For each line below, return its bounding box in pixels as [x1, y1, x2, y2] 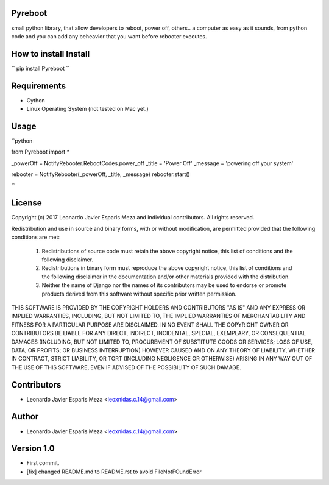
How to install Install [11, 49, 90, 59]
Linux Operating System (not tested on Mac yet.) [26, 105, 149, 113]
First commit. [26, 459, 60, 467]
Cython [26, 96, 45, 104]
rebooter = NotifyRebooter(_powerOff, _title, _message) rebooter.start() [11, 171, 190, 178]
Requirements [11, 80, 66, 91]
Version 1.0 [11, 444, 55, 454]
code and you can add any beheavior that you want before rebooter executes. [11, 32, 207, 40]
